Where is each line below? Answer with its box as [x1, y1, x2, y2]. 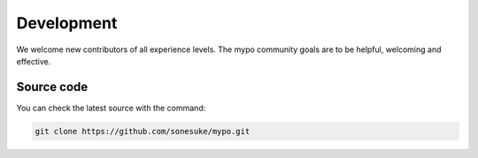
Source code [16, 79, 89, 94]
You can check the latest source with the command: [16, 102, 206, 113]
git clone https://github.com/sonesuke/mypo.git [35, 126, 251, 136]
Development [16, 13, 118, 33]
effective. [16, 56, 51, 66]
